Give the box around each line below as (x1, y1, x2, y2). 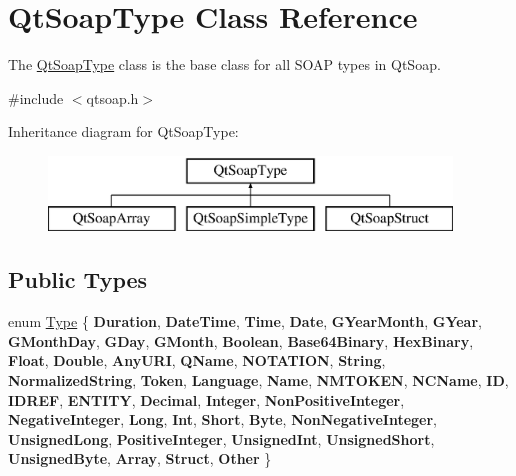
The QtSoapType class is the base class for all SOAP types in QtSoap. (8, 54, 441, 75)
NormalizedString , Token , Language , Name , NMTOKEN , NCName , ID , (8, 370, 509, 391)
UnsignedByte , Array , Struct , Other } (8, 448, 272, 469)
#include (8, 87, 64, 108)
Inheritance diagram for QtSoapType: (8, 121, 239, 142)
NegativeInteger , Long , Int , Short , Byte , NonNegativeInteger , (8, 409, 437, 430)
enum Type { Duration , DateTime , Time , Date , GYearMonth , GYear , (8, 311, 482, 332)
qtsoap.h (86, 87, 139, 108)
